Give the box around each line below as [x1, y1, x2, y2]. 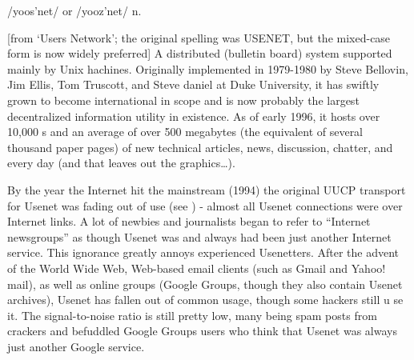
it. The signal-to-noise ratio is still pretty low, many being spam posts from [7, 306, 377, 323]
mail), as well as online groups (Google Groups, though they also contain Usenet [7, 275, 403, 292]
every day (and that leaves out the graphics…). [7, 154, 235, 171]
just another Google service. [7, 338, 145, 354]
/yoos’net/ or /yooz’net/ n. [7, 2, 142, 18]
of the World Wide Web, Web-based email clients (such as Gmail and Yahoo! [7, 259, 386, 276]
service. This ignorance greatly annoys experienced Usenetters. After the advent [7, 244, 400, 261]
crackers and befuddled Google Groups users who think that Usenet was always [7, 322, 397, 339]
